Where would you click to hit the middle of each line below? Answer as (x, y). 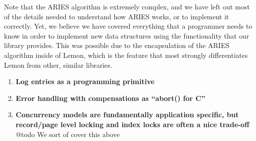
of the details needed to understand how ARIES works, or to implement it (117, 16)
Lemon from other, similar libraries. (58, 65)
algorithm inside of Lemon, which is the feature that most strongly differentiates (126, 55)
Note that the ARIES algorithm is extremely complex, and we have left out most (127, 6)
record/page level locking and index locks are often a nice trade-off (132, 124)
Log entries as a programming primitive (85, 81)
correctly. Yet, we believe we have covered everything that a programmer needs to (128, 26)
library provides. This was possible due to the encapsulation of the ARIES (117, 45)
